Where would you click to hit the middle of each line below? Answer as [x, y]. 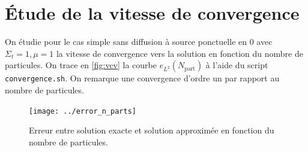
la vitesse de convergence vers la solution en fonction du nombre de [180, 53]
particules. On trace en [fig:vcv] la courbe [81, 65]
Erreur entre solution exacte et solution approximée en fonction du [152, 130]
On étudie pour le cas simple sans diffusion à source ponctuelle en [126, 42]
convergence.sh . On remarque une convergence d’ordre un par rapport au [142, 78]
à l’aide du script [237, 65]
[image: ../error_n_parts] [83, 111]
